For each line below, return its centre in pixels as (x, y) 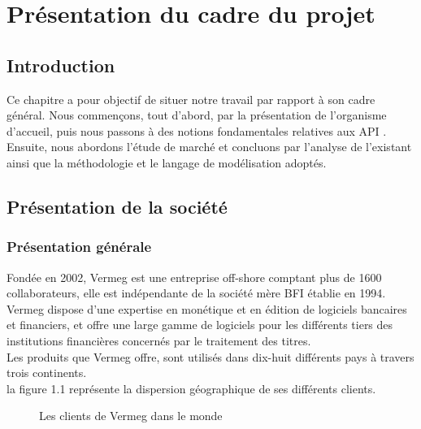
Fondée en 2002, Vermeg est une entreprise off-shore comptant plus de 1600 (194, 277)
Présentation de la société (117, 206)
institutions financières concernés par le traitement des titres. (159, 340)
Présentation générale (79, 247)
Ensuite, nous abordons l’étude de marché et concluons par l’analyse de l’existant (209, 147)
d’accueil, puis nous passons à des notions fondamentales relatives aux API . (197, 130)
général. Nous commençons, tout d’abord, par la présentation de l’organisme (197, 115)
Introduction (61, 65)
